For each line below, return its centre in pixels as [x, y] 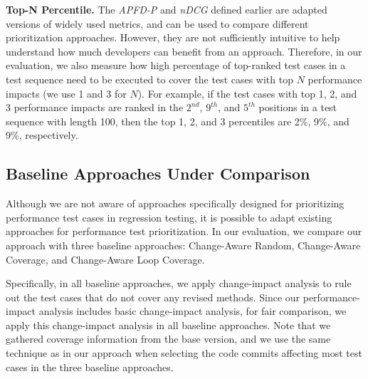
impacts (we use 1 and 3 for [66, 93]
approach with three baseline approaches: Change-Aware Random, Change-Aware [183, 245]
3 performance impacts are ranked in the [95, 107]
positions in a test [298, 107]
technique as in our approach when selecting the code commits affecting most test [184, 353]
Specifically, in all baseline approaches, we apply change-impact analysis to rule [179, 283]
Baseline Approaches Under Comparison [158, 173]
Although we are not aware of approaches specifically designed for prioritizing [175, 203]
